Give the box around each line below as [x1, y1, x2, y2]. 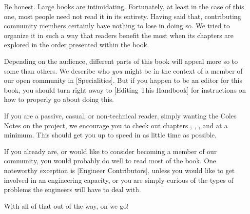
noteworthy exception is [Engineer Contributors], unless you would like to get [4, 165, 235, 175]
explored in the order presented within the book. [4, 39, 149, 50]
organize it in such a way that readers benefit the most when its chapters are [4, 30, 234, 40]
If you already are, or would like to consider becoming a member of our [4, 146, 217, 156]
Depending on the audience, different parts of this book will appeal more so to [4, 56, 238, 66]
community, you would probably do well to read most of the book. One [4, 156, 216, 166]
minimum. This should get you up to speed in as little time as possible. [4, 130, 217, 140]
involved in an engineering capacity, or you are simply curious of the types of [4, 175, 233, 185]
